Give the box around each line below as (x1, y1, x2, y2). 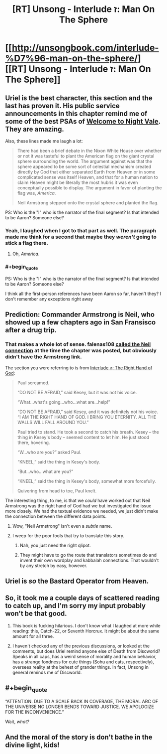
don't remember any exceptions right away (5, 296, 93, 302)
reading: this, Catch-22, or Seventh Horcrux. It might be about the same (12, 628, 160, 634)
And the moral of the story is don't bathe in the (5, 733, 153, 742)
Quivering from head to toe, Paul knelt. (17, 487, 97, 494)
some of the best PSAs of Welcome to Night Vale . (5, 117, 161, 126)
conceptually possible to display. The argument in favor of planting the (17, 185, 162, 190)
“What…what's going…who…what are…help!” (17, 399, 110, 405)
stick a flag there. (5, 239, 49, 246)
